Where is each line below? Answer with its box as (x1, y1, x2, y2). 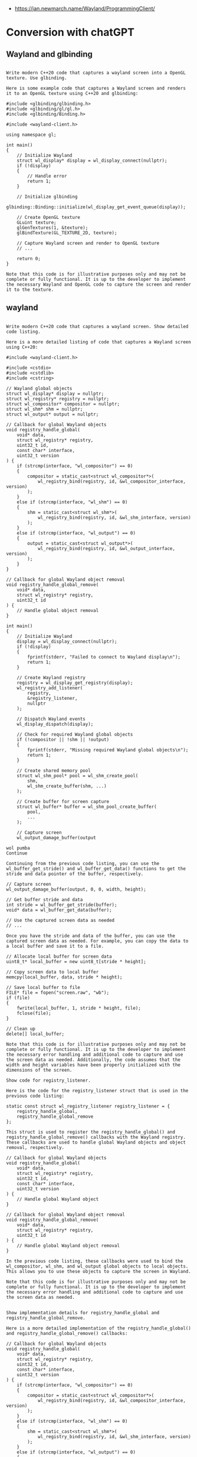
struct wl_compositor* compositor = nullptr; (6, 401, 120, 407)
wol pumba (6, 845, 31, 851)
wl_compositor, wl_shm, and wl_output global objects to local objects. (6, 1263, 189, 1269)
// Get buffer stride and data (6, 896, 83, 902)
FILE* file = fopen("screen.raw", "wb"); (6, 990, 110, 996)
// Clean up (6, 1026, 35, 1032)
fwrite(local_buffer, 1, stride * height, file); (17, 1005, 142, 1011)
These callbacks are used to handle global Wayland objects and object (6, 1139, 186, 1145)
